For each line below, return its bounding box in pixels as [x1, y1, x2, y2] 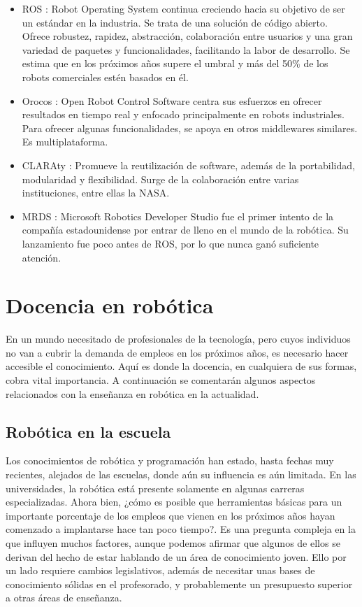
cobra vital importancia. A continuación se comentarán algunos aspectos [6, 373, 316, 387]
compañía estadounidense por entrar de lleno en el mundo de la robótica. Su [22, 222, 349, 237]
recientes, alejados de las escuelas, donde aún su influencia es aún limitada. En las [6, 466, 356, 481]
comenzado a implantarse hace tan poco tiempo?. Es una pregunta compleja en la [6, 522, 356, 536]
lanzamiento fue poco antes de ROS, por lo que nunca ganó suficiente [22, 236, 319, 250]
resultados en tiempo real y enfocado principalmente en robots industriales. [22, 107, 345, 122]
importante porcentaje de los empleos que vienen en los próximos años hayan [6, 508, 335, 522]
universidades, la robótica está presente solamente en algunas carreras [6, 480, 305, 495]
